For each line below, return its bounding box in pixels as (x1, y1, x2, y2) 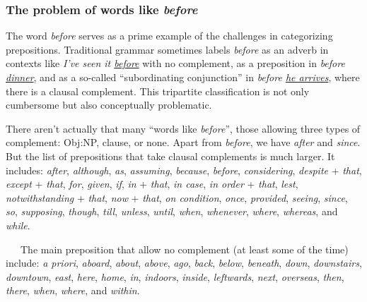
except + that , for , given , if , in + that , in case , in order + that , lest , (6, 176, 298, 191)
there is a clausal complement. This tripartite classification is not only (6, 83, 310, 98)
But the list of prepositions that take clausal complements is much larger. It (6, 148, 335, 163)
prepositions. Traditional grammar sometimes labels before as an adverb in (6, 42, 329, 56)
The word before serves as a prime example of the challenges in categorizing (6, 28, 333, 43)
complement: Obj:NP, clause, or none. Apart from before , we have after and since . (6, 135, 361, 150)
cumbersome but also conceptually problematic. (6, 97, 212, 112)
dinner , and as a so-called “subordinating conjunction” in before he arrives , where (6, 70, 360, 84)
